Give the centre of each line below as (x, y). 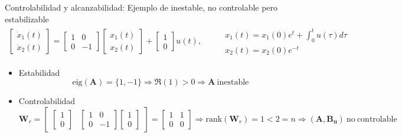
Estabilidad (39, 72)
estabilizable (27, 19)
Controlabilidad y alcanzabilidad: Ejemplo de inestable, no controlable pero (141, 7)
